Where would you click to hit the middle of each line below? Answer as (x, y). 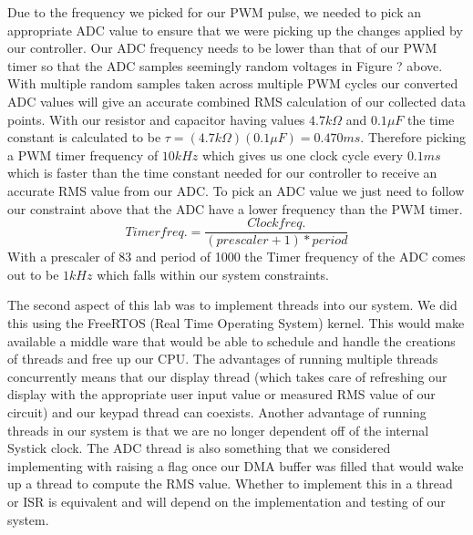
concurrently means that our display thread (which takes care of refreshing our (227, 376)
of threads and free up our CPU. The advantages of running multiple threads (223, 359)
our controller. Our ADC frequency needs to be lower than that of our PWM (222, 48)
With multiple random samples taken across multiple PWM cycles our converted (233, 83)
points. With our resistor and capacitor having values (156, 119)
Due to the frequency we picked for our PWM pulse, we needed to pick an (215, 12)
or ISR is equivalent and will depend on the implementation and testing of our (226, 501)
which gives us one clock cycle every (303, 154)
